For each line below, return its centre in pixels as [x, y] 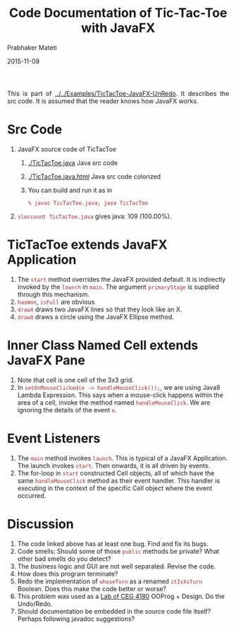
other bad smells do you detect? [64, 559]
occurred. [32, 495]
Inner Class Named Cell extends [103, 345]
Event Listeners [54, 438]
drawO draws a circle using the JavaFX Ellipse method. [96, 316]
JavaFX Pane [46, 360]
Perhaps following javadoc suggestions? [76, 619]
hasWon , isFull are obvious [56, 302]
